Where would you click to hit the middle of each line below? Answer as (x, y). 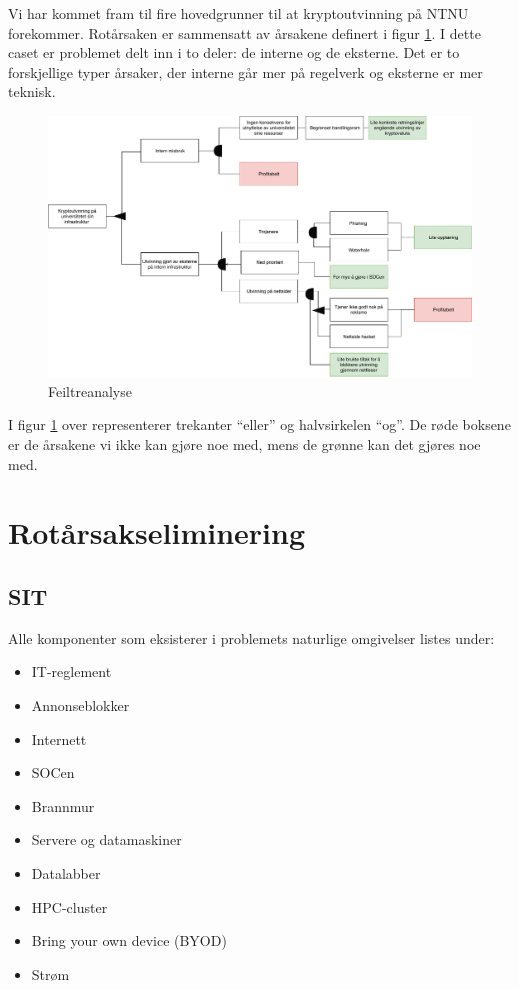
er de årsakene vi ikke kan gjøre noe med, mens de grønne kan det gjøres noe (244, 444)
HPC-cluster (69, 906)
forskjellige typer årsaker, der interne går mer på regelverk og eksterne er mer (245, 71)
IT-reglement (71, 671)
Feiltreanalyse (90, 390)
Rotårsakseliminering (156, 532)
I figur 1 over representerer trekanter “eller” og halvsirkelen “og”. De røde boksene (259, 424)
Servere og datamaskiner (106, 839)
